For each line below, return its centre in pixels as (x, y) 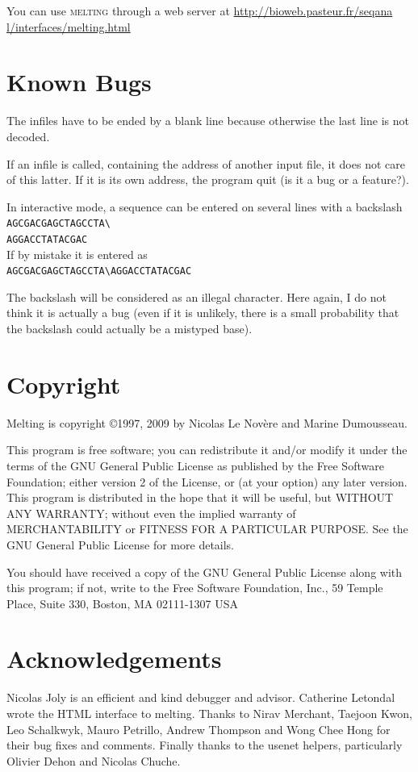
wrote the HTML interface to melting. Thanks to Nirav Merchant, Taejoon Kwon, (209, 713)
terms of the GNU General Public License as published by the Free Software (195, 465)
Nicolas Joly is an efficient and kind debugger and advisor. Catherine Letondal (201, 697)
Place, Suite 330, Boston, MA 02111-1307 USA (123, 603)
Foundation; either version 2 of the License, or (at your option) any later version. (207, 481)
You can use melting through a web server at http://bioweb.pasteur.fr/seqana (200, 10)
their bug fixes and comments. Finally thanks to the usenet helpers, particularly (205, 745)
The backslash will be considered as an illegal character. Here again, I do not (196, 296)
